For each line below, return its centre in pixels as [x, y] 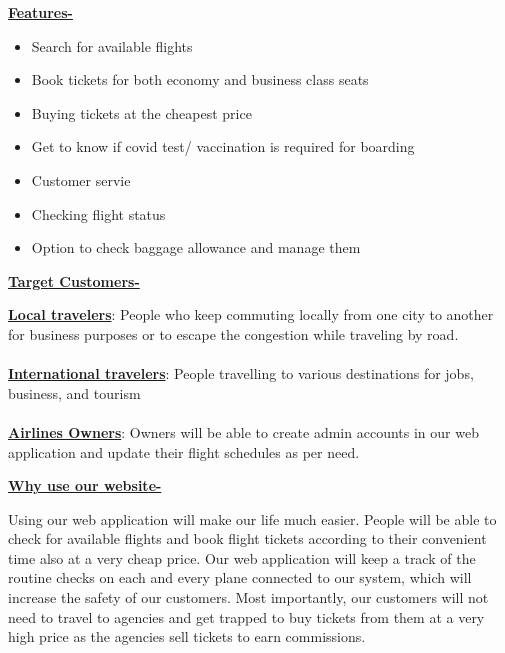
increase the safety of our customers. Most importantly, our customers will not [248, 597]
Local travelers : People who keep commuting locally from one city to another [251, 314]
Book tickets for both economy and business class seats [200, 79]
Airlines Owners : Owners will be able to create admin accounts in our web [243, 431]
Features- [40, 12]
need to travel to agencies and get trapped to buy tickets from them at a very [246, 616]
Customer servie [81, 179]
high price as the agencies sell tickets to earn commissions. [187, 636]
